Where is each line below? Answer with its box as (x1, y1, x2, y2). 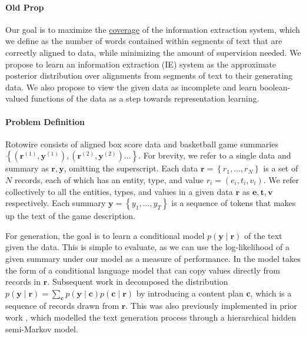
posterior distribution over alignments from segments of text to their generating (5, 69, 292, 82)
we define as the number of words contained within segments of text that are (5, 35, 282, 47)
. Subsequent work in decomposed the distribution (47, 275, 228, 288)
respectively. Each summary (5, 197, 106, 209)
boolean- (259, 80, 291, 93)
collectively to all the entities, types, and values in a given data (5, 185, 233, 197)
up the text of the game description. (5, 210, 136, 222)
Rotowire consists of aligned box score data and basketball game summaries (5, 137, 278, 150)
